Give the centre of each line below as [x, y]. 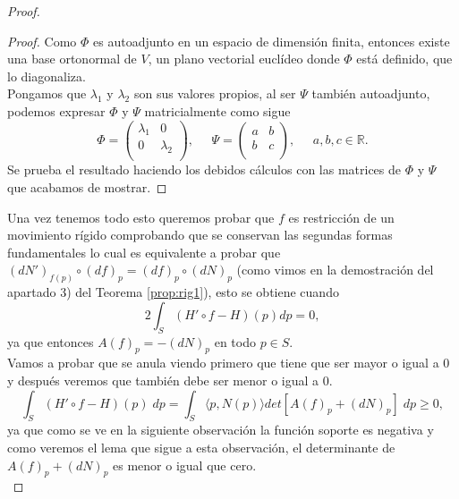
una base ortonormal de [72, 59]
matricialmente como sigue [217, 110]
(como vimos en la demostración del [335, 270]
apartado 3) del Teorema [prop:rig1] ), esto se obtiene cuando [173, 292]
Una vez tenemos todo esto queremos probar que [141, 217]
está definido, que [404, 59]
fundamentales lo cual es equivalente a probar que [144, 252]
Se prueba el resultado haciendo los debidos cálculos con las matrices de [204, 169]
